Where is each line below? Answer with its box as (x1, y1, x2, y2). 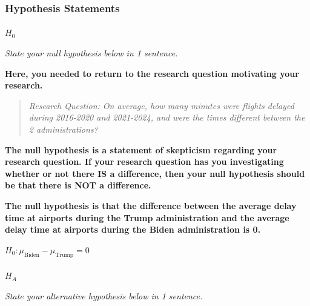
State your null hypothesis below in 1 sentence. (5, 47, 178, 59)
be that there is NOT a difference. (5, 179, 151, 191)
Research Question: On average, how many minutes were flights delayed (28, 99, 294, 111)
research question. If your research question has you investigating (5, 155, 284, 168)
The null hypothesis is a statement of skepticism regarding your (5, 143, 277, 156)
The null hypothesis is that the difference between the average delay (5, 199, 297, 211)
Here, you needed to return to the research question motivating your (5, 67, 299, 79)
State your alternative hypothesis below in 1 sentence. (5, 289, 203, 302)
